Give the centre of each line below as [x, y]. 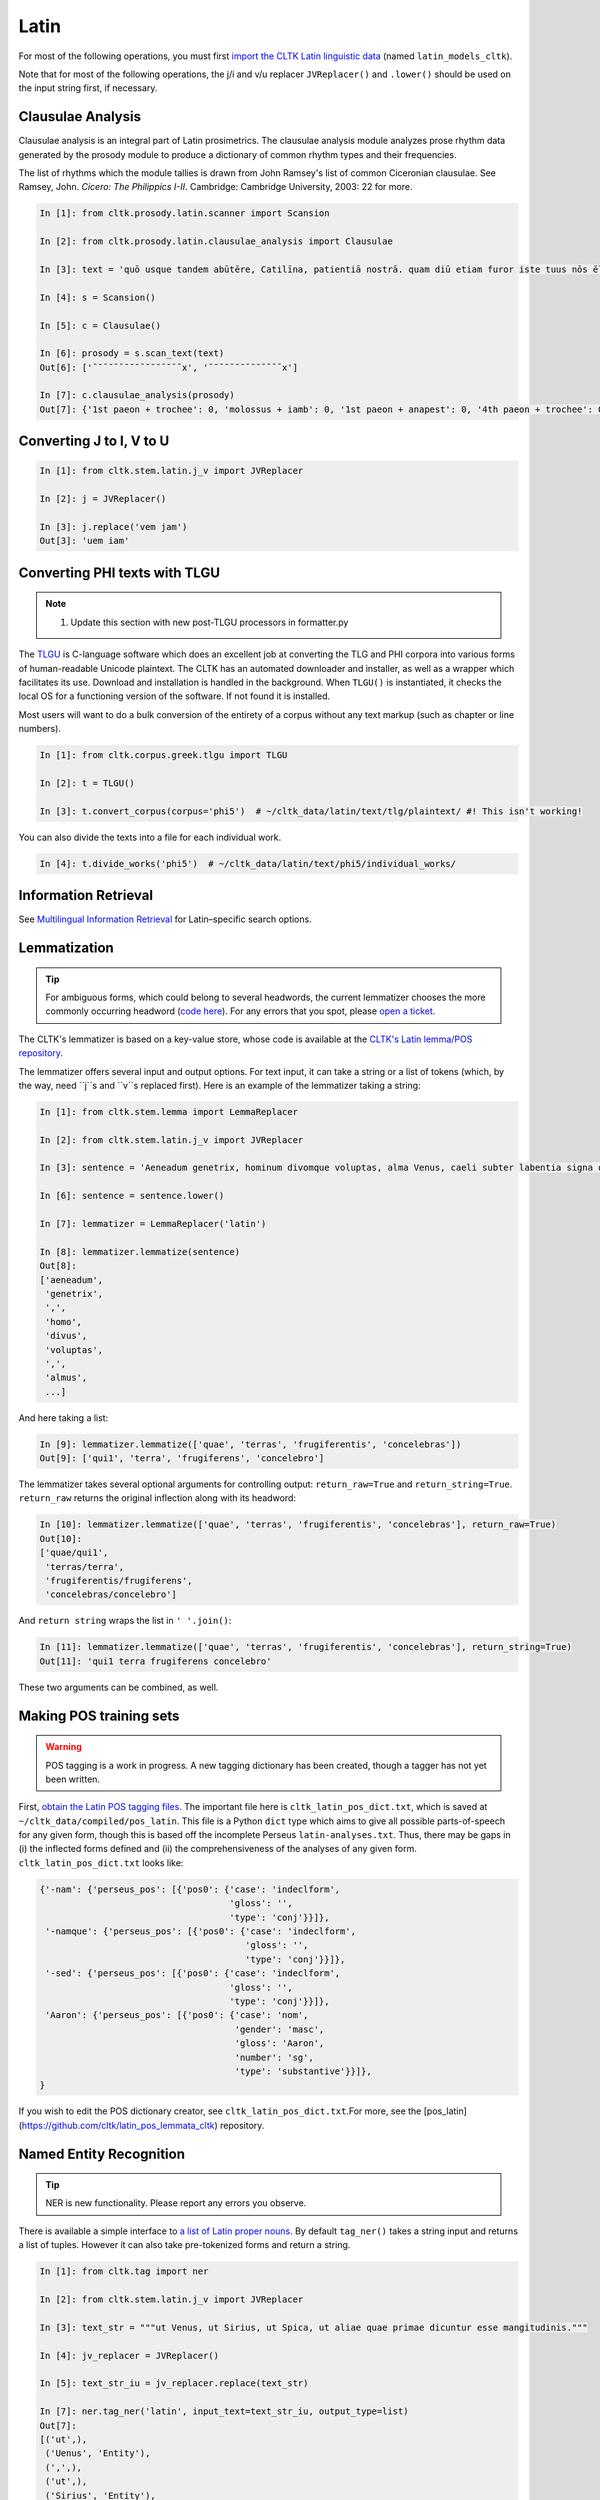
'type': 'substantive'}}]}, [303, 2071]
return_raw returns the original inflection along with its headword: [157, 1498]
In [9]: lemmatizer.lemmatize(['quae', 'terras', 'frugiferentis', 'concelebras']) [250, 1444]
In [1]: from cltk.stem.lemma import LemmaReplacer [169, 1111]
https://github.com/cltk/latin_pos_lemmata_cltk [118, 2125]
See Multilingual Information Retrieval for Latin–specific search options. [165, 919]
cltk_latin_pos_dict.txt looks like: [101, 1862]
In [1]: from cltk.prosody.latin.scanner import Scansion [184, 213]
